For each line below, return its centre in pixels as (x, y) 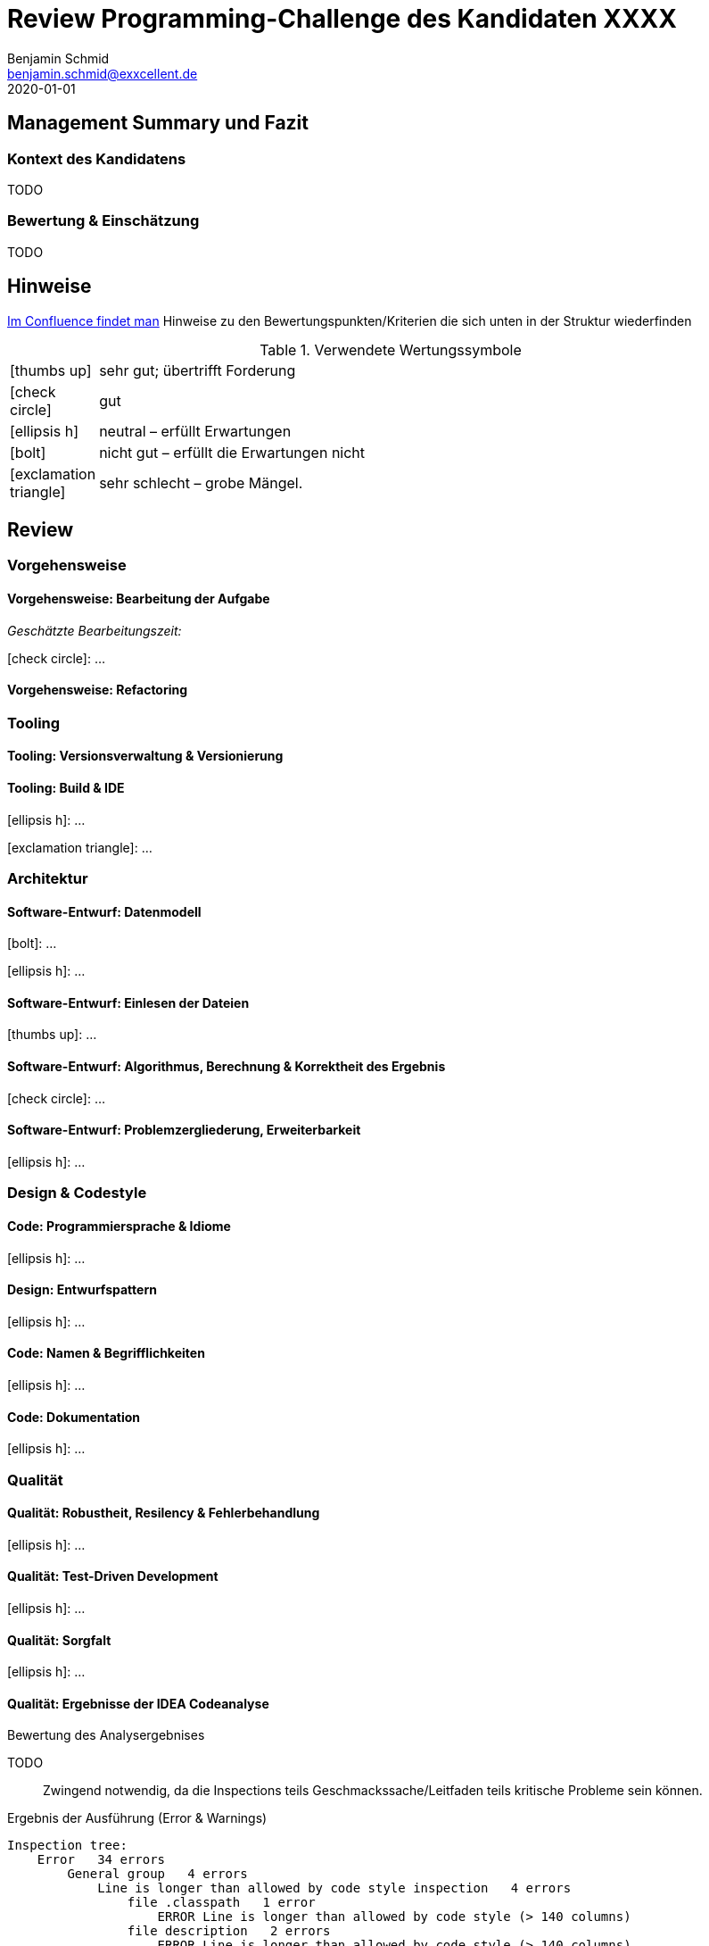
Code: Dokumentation (74, 1417)
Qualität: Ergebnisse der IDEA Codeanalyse (138, 1703)
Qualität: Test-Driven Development (113, 1576)
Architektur (48, 879)
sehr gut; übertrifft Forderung (198, 370)
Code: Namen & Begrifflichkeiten (106, 1353)
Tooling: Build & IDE (66, 788)
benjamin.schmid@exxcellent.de (103, 73)
